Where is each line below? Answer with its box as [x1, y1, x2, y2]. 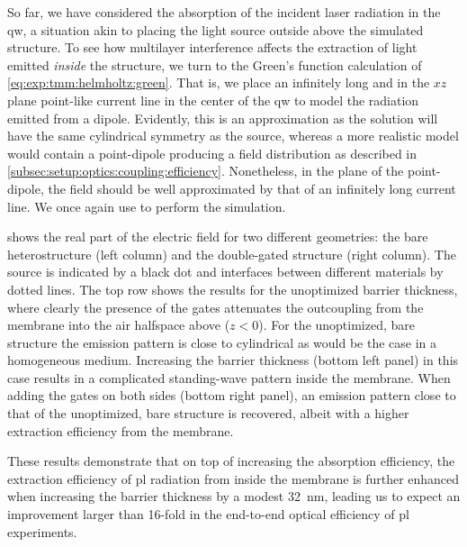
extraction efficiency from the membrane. [7, 421, 234, 440]
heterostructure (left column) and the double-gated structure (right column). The [7, 244, 456, 263]
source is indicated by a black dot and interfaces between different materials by [7, 262, 444, 281]
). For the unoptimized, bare [258, 315, 416, 334]
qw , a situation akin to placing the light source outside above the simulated [7, 20, 424, 39]
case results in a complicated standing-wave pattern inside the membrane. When [7, 368, 451, 387]
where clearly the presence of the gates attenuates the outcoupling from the [7, 297, 424, 316]
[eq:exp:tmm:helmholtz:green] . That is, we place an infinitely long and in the [7, 73, 430, 92]
